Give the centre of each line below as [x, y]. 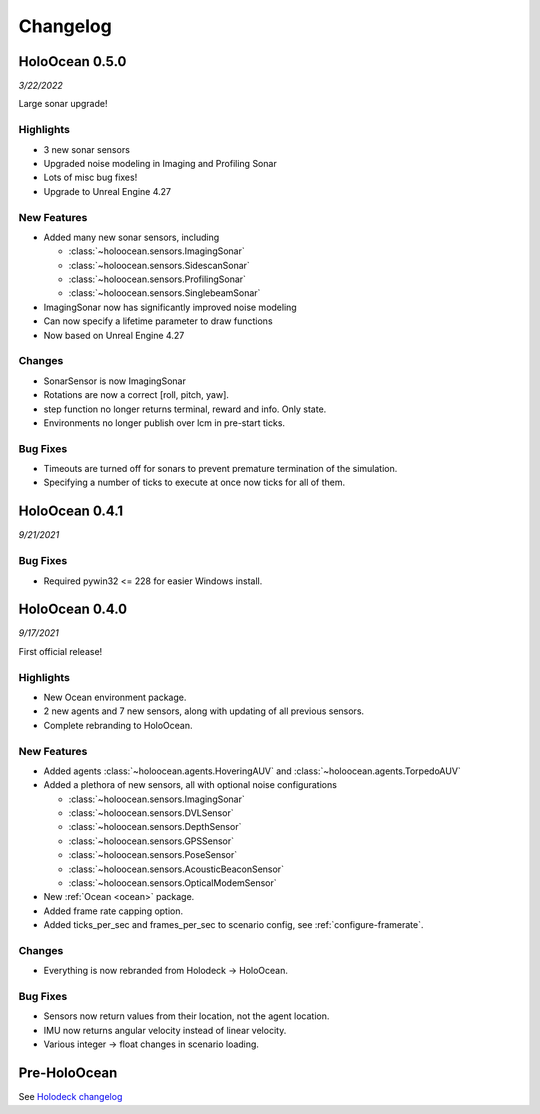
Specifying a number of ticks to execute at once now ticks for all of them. [194, 482]
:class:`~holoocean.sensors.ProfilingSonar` [157, 279]
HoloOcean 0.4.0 [73, 609]
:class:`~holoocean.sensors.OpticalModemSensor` [172, 883]
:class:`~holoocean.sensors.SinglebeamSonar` [164, 293]
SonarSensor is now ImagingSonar [115, 381]
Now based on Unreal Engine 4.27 [114, 335]
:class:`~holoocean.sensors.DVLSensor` [151, 813]
